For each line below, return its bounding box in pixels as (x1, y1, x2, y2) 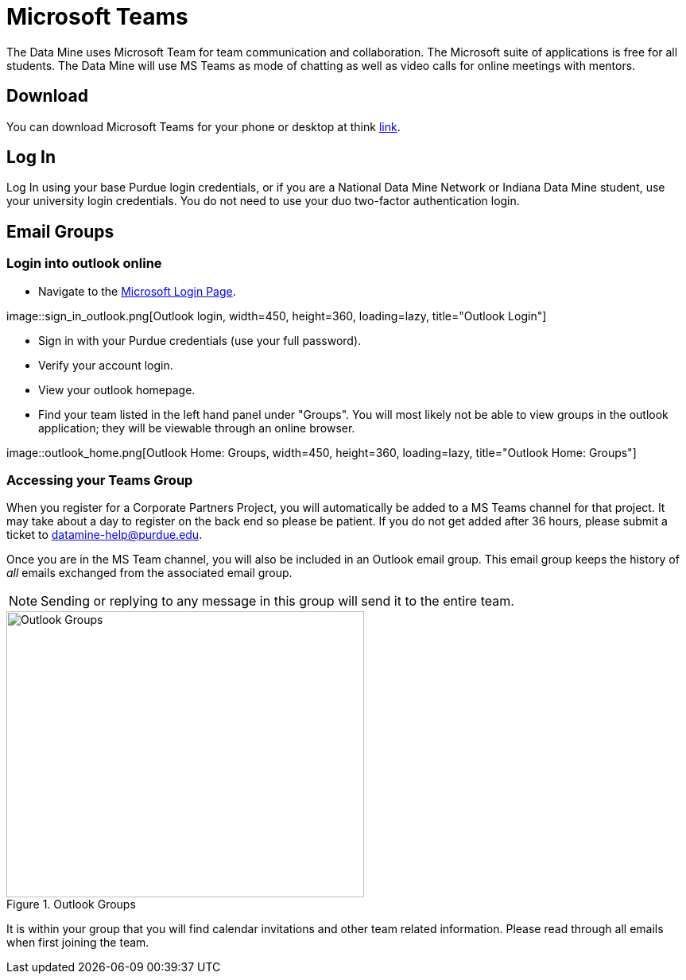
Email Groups (6, 221, 114, 242)
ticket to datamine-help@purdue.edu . (6, 528, 203, 542)
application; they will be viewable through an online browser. (38, 420, 355, 435)
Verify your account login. (38, 358, 173, 372)
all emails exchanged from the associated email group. (6, 566, 293, 580)
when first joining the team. (6, 935, 149, 950)
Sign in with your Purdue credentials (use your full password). (38, 333, 362, 347)
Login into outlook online (6, 255, 162, 272)
